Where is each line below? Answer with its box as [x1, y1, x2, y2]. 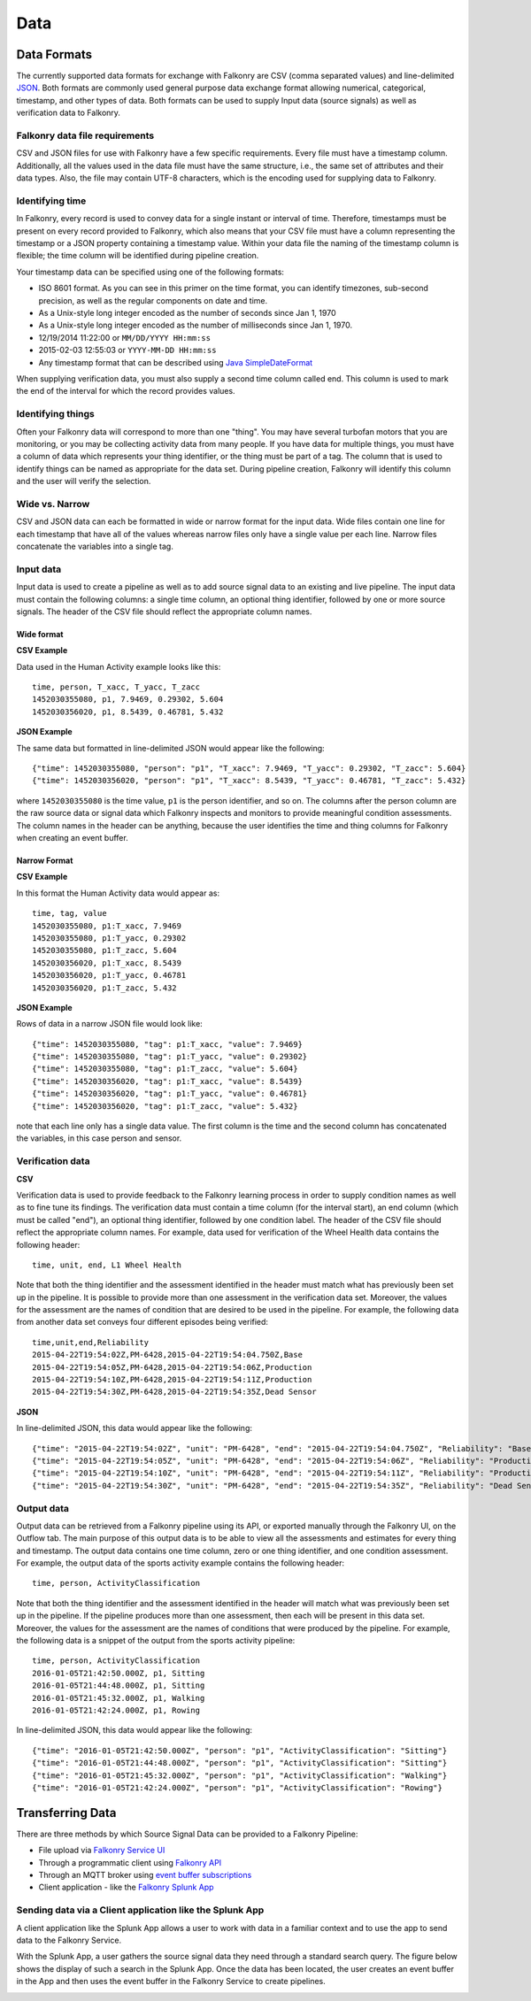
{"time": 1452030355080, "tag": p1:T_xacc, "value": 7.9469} [32, 1039, 303, 1049]
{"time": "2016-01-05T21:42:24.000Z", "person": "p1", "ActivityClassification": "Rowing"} [32, 1782, 442, 1792]
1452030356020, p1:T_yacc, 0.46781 [32, 970, 187, 981]
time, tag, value [32, 908, 107, 919]
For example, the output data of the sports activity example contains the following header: [16, 1558, 345, 1568]
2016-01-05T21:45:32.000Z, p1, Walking [32, 1693, 205, 1703]
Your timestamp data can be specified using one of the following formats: [16, 266, 285, 277]
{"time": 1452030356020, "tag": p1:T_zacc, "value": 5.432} [32, 1101, 298, 1111]
